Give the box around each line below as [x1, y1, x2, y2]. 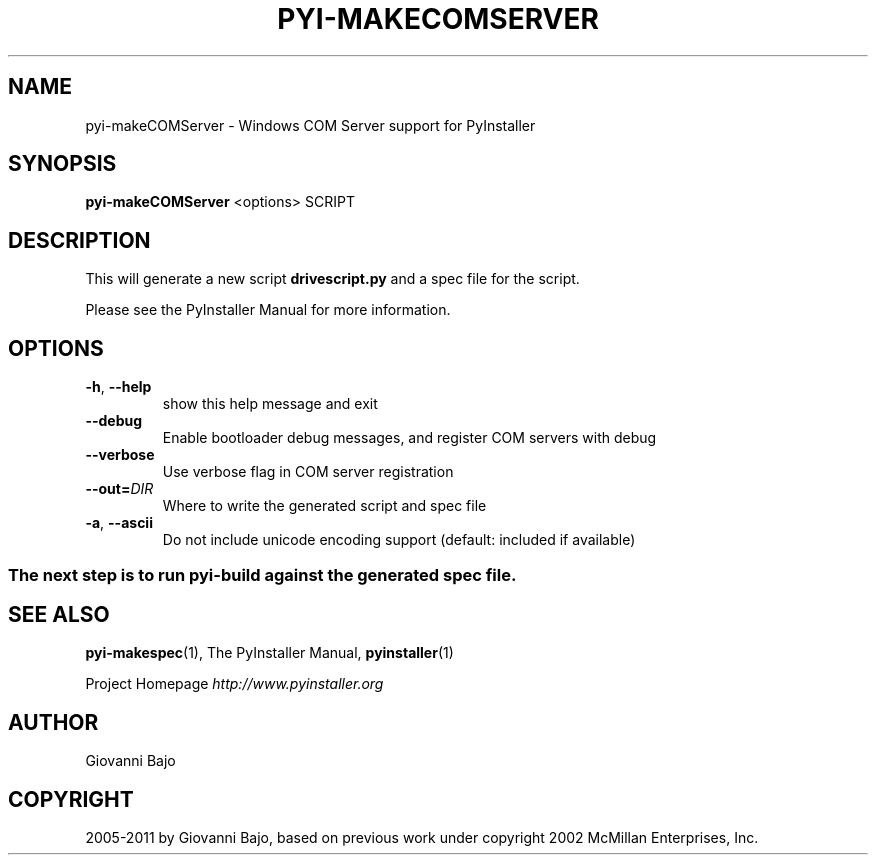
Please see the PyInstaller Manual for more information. [85, 301, 451, 319]
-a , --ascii [85, 514, 153, 532]
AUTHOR [8, 709, 99, 735]
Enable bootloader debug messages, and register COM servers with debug [162, 429, 657, 447]
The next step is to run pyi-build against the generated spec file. [8, 564, 517, 585]
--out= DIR [85, 480, 154, 498]
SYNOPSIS [8, 151, 117, 177]
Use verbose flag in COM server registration [162, 463, 454, 481]
